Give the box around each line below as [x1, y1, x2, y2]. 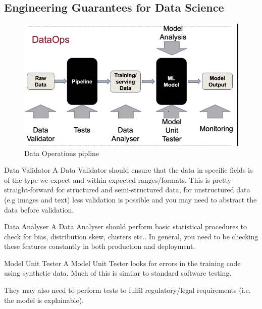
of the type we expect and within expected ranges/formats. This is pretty [4, 174, 231, 185]
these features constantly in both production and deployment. [4, 241, 195, 251]
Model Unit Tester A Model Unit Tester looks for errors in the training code [4, 257, 241, 268]
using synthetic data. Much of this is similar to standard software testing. [4, 268, 232, 278]
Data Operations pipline [24, 147, 99, 158]
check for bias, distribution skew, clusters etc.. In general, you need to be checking [4, 231, 258, 241]
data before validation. [4, 204, 74, 215]
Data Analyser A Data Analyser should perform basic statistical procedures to [4, 221, 247, 232]
